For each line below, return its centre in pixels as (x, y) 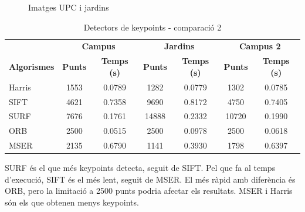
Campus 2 (260, 46)
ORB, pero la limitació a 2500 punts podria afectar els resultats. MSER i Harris (149, 191)
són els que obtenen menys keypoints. (72, 202)
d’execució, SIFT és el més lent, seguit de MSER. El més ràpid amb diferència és (150, 179)
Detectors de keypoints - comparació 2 (152, 27)
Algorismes (32, 67)
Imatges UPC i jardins (69, 7)
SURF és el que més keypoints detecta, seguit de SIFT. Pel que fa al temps (140, 168)
